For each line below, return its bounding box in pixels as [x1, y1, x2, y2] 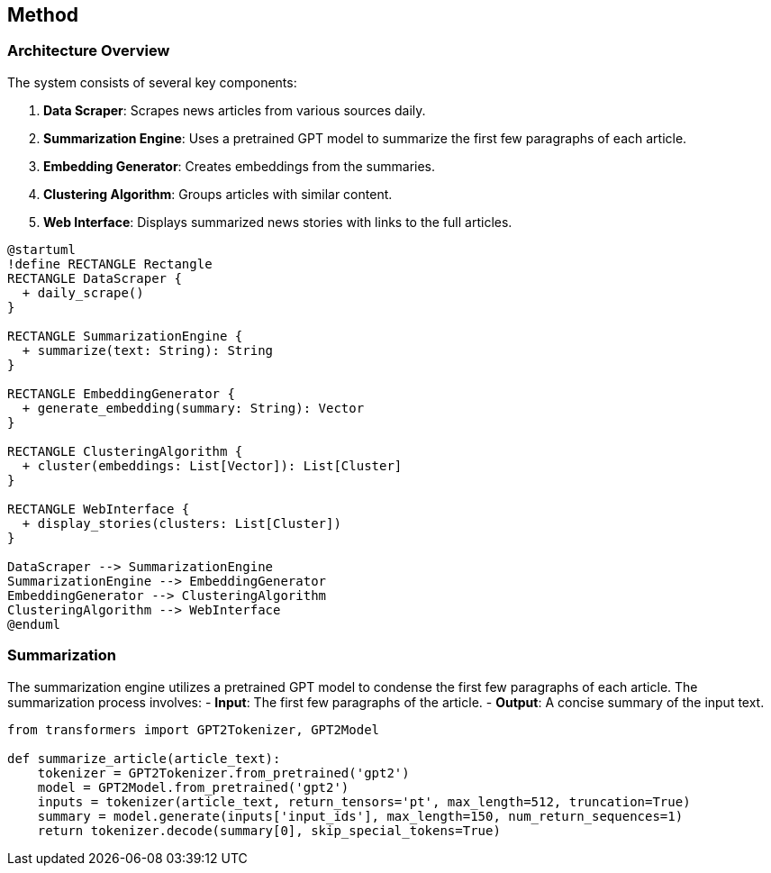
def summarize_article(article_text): [7, 750, 281, 766]
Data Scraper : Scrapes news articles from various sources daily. [43, 102, 426, 118]
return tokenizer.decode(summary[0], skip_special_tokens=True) [37, 823, 501, 838]
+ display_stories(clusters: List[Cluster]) [22, 515, 341, 531]
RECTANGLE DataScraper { [7, 270, 182, 286]
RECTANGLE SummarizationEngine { [7, 328, 243, 343]
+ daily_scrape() [22, 285, 144, 300]
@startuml [7, 241, 76, 257]
